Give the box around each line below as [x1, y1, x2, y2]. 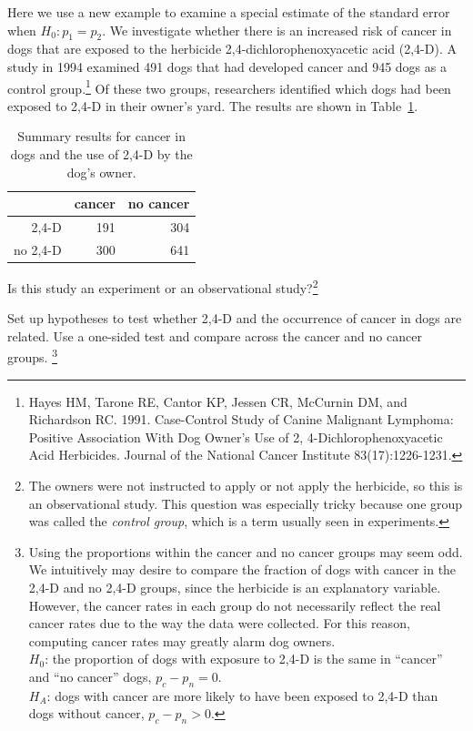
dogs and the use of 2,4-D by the [10, 145, 193, 164]
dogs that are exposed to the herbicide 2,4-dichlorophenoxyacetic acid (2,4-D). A [7, 39, 457, 58]
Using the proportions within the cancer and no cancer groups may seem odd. [28, 542, 463, 561]
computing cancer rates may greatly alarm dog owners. [28, 631, 336, 650]
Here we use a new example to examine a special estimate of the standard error [7, 3, 450, 21]
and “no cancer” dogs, [28, 666, 152, 685]
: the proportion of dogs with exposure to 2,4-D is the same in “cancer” [45, 649, 443, 668]
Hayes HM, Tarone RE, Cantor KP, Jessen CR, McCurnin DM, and [28, 391, 408, 411]
